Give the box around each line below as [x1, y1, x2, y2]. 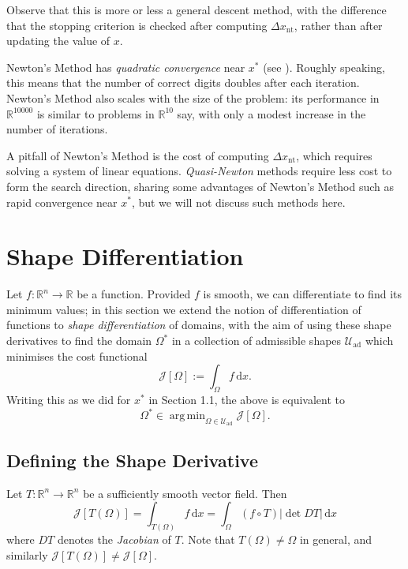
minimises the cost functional [6, 347, 148, 364]
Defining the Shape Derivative [6, 447, 258, 472]
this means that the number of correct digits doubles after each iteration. [6, 74, 360, 91]
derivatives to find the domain [6, 332, 152, 349]
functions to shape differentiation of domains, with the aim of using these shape [6, 316, 391, 333]
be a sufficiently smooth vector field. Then [83, 485, 287, 501]
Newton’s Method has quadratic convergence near [6, 58, 245, 75]
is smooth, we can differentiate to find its [203, 286, 402, 302]
